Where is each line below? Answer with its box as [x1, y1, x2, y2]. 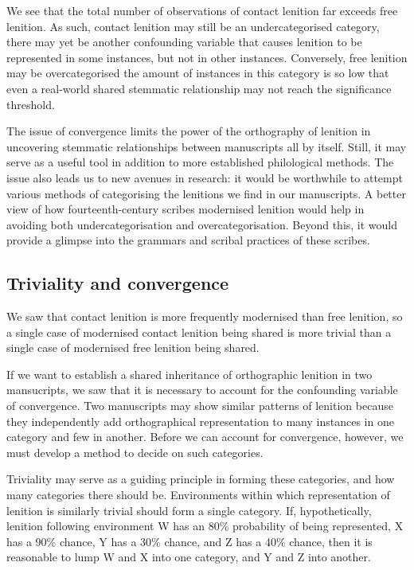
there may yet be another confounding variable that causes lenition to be [6, 33, 362, 50]
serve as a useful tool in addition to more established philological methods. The [6, 154, 394, 170]
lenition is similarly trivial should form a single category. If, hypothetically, [6, 502, 372, 518]
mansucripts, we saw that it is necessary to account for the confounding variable [6, 381, 398, 398]
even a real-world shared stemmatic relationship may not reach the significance [6, 80, 392, 96]
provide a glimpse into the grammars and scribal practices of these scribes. [6, 232, 370, 248]
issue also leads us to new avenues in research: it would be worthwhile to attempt [6, 169, 403, 185]
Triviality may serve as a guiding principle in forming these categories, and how [6, 470, 395, 487]
